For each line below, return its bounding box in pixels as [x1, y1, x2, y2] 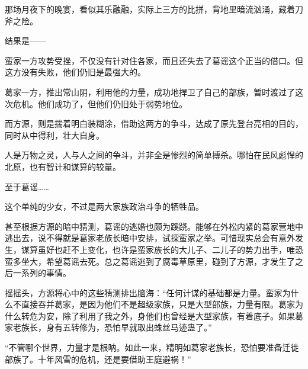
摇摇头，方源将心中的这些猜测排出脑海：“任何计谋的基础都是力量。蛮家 [5, 286, 283, 299]
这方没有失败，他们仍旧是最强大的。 [5, 66, 146, 78]
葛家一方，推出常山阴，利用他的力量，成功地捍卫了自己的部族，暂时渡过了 [5, 85, 295, 98]
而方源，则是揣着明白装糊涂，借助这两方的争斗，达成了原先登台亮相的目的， [5, 117, 303, 130]
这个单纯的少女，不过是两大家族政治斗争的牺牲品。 [5, 200, 204, 213]
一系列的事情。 [12, 267, 71, 279]
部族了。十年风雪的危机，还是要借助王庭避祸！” [5, 352, 191, 365]
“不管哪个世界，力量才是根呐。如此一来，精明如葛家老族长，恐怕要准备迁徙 [5, 341, 299, 354]
